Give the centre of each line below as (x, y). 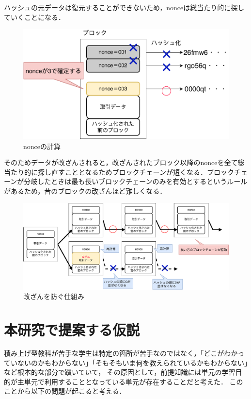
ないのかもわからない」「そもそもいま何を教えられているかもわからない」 (133, 362)
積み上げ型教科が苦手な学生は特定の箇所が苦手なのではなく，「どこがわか (121, 353)
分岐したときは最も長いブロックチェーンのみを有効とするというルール (136, 181)
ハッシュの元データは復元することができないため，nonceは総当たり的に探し (124, 7)
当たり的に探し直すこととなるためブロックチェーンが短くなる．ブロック (119, 172)
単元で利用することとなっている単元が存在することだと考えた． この (133, 381)
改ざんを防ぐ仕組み (54, 296)
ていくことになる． (34, 17)
